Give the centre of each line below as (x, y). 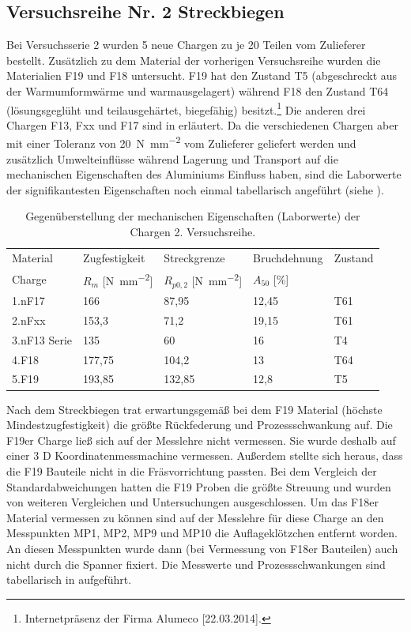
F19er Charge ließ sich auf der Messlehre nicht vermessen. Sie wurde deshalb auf (201, 440)
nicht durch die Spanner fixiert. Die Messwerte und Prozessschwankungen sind (196, 564)
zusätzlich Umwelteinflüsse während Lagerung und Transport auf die (172, 158)
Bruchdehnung (288, 257)
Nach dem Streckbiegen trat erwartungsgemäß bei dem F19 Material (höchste (194, 409)
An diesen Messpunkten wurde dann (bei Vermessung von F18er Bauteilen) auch (202, 548)
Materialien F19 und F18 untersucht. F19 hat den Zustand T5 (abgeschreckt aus (202, 75)
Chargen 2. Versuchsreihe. (193, 232)
